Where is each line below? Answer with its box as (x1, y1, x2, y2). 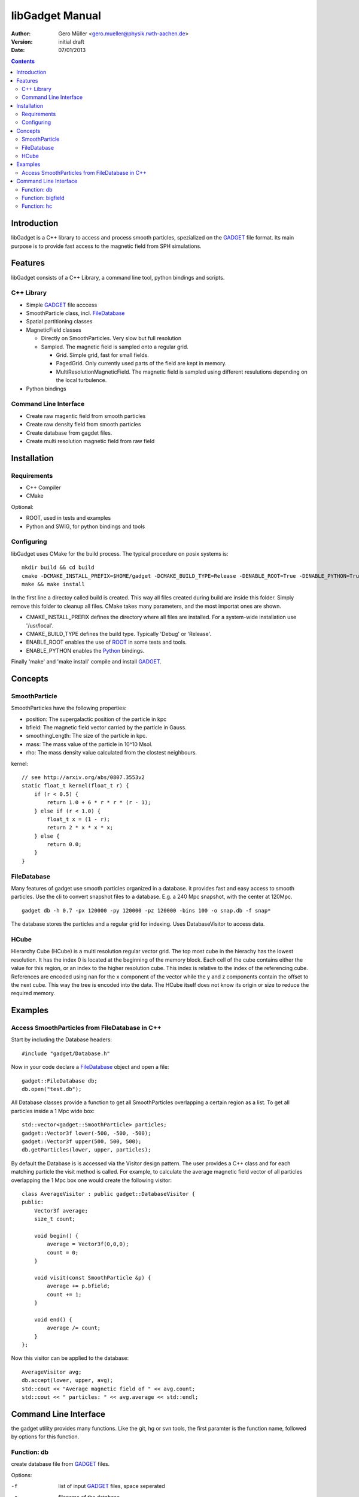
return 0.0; (47, 841, 82, 848)
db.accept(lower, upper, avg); (22, 1377, 114, 1384)
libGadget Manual (11, 9, 102, 22)
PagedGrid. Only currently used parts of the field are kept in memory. (56, 360, 227, 367)
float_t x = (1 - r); (47, 816, 111, 823)
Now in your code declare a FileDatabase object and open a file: (11, 1063, 169, 1071)
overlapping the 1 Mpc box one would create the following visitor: (11, 1177, 172, 1184)
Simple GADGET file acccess (26, 301, 98, 308)
